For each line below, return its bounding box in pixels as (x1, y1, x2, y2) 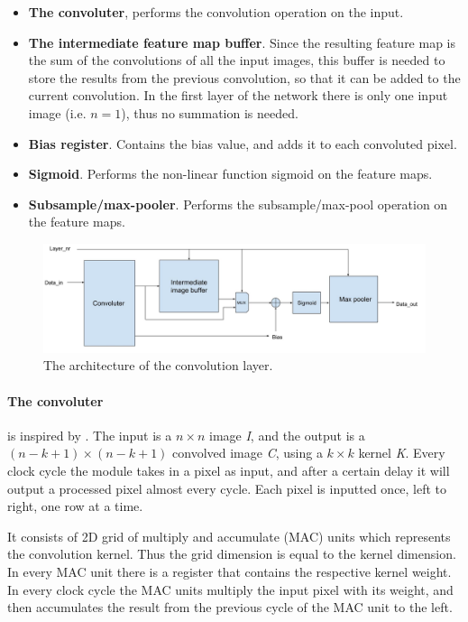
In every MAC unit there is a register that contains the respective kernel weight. (7, 562, 452, 580)
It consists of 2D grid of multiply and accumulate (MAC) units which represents (7, 526, 451, 545)
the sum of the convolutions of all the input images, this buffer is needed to (28, 51, 445, 70)
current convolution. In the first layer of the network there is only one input (28, 86, 448, 105)
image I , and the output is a (209, 425, 365, 444)
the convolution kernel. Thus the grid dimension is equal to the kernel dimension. (7, 544, 456, 563)
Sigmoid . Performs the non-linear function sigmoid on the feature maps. (28, 164, 433, 183)
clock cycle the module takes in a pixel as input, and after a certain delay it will (7, 461, 450, 480)
